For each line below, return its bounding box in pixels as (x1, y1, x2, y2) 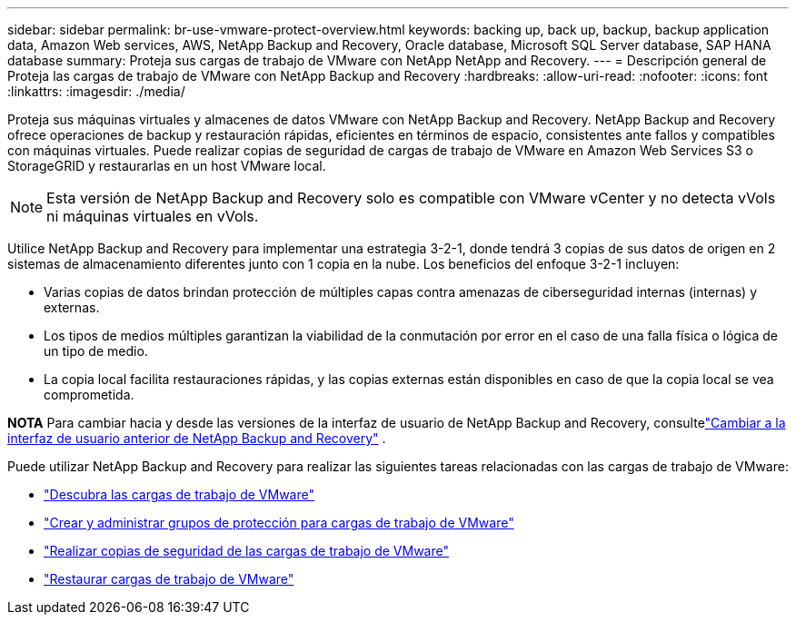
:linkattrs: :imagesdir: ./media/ (7, 84, 185, 99)
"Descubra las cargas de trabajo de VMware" (44, 487, 314, 502)
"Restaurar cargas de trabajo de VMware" (44, 571, 294, 587)
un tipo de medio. (44, 343, 148, 359)
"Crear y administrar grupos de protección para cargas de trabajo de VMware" (44, 515, 514, 530)
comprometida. (44, 387, 134, 402)
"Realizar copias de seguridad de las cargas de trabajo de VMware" (44, 543, 449, 558)
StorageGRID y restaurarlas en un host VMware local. (7, 158, 326, 173)
